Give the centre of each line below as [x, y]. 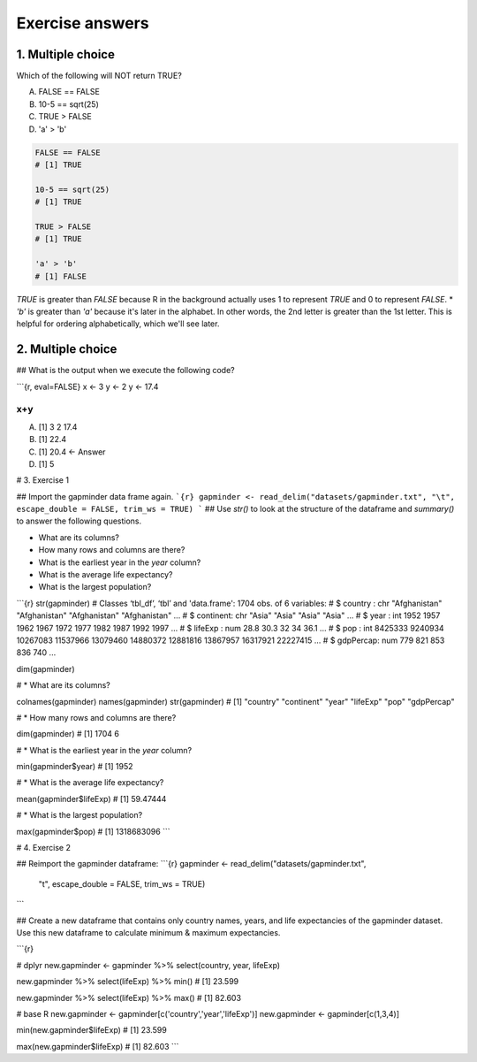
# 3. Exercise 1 [43, 480]
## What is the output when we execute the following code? [125, 371]
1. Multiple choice [65, 54]
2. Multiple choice [67, 349]
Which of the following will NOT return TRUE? [99, 76]
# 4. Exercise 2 [43, 848]
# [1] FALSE [61, 276]
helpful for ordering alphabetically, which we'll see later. [118, 324]
